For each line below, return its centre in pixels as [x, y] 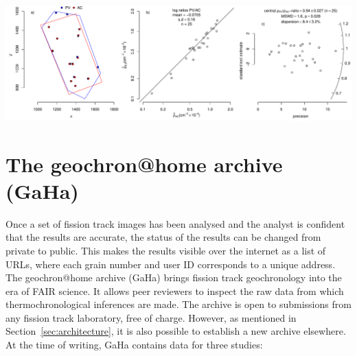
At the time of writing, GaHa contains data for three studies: [134, 345]
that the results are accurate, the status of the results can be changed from [163, 237]
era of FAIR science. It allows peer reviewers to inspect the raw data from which [175, 290]
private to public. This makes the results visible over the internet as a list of [166, 250]
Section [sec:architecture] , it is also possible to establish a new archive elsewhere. [176, 331]
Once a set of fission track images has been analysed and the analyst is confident [175, 223]
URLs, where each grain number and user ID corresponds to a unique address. [171, 264]
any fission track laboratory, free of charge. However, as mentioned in [151, 317]
